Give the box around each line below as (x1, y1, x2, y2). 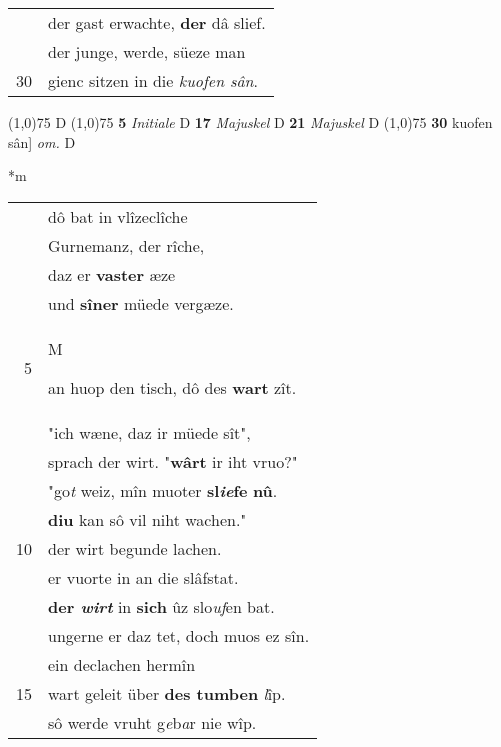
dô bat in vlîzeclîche (48, 204, 188, 228)
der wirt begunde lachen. (48, 536, 222, 560)
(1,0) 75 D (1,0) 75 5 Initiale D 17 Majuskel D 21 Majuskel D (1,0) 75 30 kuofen (8, 112, 493, 132)
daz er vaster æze (48, 262, 176, 286)
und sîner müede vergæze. (48, 291, 234, 315)
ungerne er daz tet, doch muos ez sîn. (48, 623, 310, 647)
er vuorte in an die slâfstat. (48, 565, 239, 589)
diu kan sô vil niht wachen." (48, 507, 247, 531)
